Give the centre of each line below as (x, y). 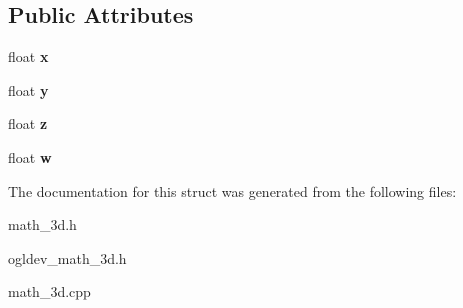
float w (30, 156)
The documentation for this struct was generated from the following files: (232, 190)
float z (28, 123)
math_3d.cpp (49, 291)
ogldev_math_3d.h (67, 257)
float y (28, 89)
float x (28, 56)
